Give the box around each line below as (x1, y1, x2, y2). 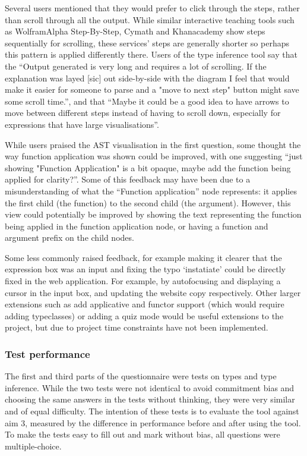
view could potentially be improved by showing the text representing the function (5, 208, 302, 221)
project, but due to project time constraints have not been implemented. (5, 321, 268, 334)
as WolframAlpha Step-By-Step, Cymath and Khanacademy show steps (5, 25, 265, 37)
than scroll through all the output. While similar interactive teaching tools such (5, 13, 295, 26)
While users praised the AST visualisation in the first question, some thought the (5, 138, 301, 150)
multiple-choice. (5, 439, 62, 452)
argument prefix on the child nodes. (5, 231, 134, 244)
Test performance (5, 346, 90, 361)
